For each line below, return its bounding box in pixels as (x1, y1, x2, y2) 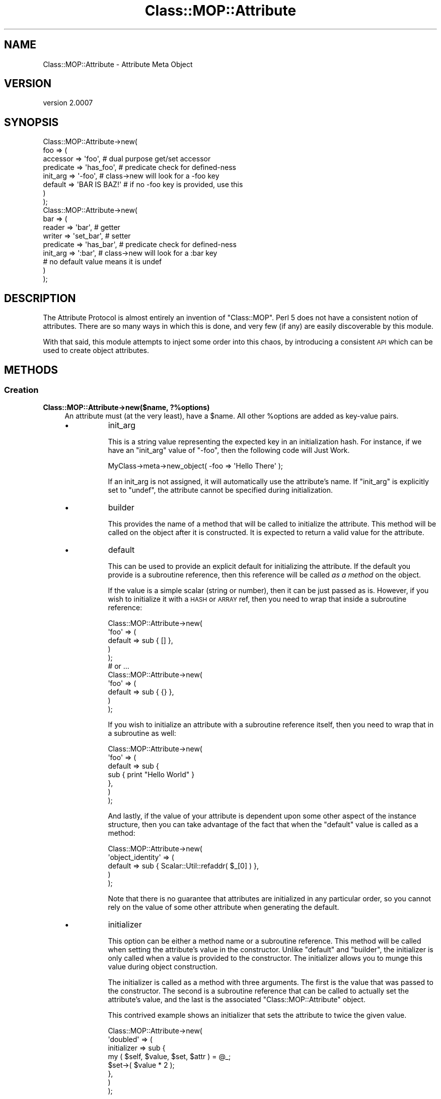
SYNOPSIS (4, 115, 59, 129)
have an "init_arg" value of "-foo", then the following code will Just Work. (108, 446, 350, 455)
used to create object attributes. (43, 346, 149, 355)
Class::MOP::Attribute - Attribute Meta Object (43, 60, 193, 69)
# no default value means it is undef (43, 257, 162, 266)
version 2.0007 (43, 98, 93, 107)
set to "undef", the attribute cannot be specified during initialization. (108, 486, 333, 495)
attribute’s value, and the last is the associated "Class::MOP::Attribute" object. (108, 995, 365, 1004)
